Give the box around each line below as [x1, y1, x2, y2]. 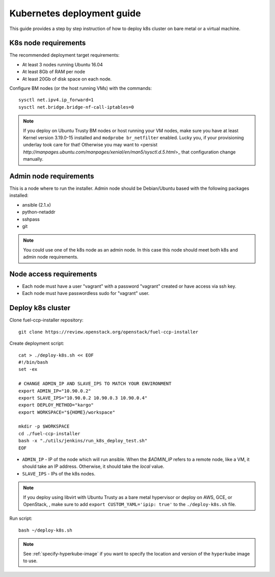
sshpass [22, 216, 40, 222]
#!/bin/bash [18, 359, 48, 365]
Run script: [9, 515, 33, 521]
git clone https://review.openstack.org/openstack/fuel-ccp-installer [18, 329, 199, 335]
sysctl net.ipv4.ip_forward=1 [18, 97, 94, 103]
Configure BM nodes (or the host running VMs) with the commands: [9, 85, 152, 91]
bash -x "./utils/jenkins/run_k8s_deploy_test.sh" [18, 438, 148, 444]
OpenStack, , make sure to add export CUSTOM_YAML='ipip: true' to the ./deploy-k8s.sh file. [23, 501, 236, 507]
